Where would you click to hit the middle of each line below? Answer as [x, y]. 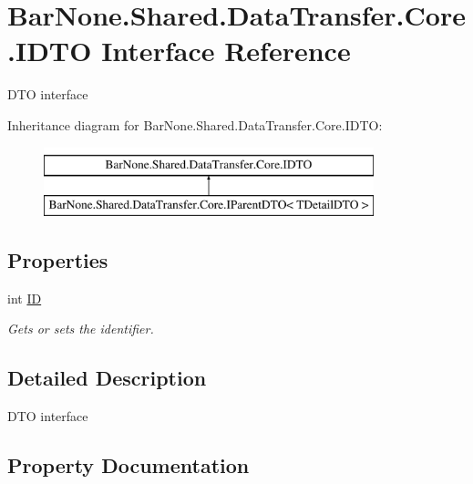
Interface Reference [226, 51]
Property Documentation [129, 465]
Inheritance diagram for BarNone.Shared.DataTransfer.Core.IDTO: [195, 124]
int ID [25, 298]
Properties [58, 260]
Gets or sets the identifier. [81, 329]
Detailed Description [107, 378]
